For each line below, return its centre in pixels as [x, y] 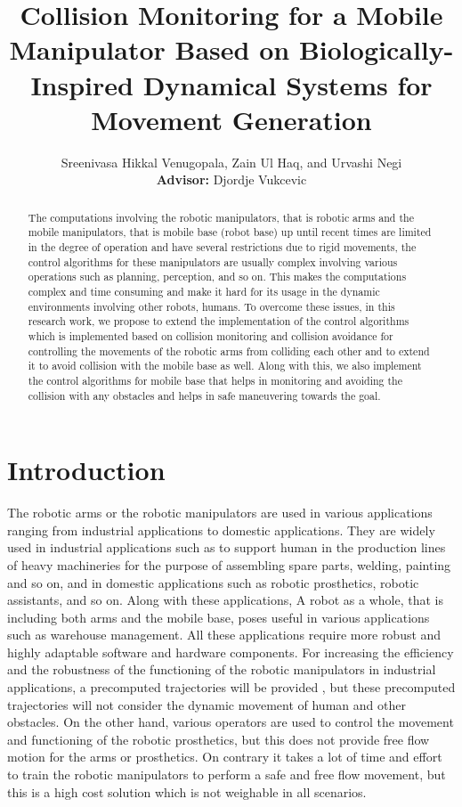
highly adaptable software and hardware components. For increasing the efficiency [231, 652]
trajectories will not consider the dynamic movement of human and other [207, 704]
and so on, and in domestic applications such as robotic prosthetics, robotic [213, 582]
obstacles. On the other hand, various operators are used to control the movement [231, 722]
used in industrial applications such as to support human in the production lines [227, 547]
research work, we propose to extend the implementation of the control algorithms [219, 321]
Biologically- [376, 49]
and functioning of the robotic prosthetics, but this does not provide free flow [219, 739]
